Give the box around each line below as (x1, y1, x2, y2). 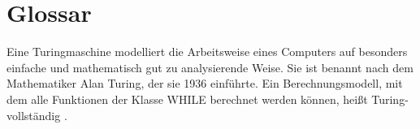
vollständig (6, 106, 61, 123)
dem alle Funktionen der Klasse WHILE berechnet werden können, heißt (6, 90, 368, 107)
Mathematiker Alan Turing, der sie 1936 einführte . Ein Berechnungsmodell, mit (6, 75, 403, 92)
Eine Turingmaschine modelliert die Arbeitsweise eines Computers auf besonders (6, 43, 408, 60)
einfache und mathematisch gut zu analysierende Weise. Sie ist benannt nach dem (6, 58, 414, 75)
